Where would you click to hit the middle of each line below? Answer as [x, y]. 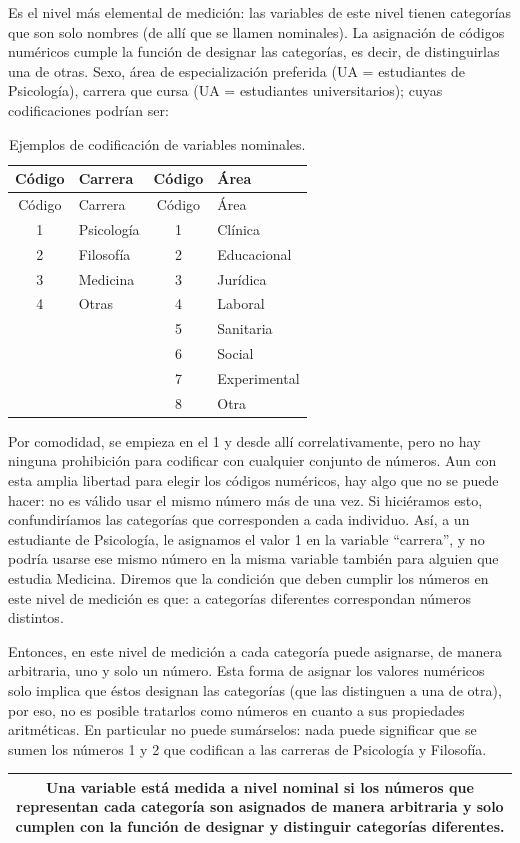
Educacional [254, 253]
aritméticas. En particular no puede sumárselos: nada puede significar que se [242, 729]
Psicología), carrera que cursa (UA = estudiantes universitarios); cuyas [225, 90]
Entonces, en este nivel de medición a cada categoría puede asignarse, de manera [255, 650]
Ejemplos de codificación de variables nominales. [157, 143]
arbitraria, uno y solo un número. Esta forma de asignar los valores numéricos [246, 670]
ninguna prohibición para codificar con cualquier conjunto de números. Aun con [252, 460]
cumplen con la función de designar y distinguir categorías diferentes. [260, 826]
